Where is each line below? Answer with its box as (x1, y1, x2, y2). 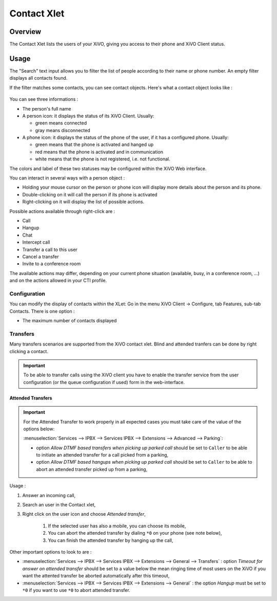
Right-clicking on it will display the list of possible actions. (22, 198, 145, 205)
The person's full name (22, 105, 71, 112)
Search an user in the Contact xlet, (22, 502, 96, 508)
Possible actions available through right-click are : (9, 208, 115, 214)
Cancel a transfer (22, 253, 59, 260)
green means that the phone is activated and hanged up (35, 141, 154, 148)
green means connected (35, 120, 87, 126)
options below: (23, 426, 55, 432)
